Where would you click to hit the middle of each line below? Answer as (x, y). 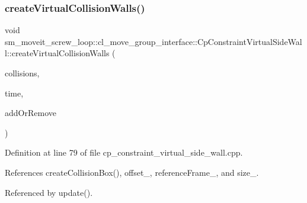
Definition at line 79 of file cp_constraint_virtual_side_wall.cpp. (124, 152)
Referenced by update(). (49, 192)
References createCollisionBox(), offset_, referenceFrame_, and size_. (132, 172)
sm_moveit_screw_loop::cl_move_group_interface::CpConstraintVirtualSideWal (153, 41)
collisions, (22, 73)
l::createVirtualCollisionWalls (57, 53)
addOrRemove (31, 113)
